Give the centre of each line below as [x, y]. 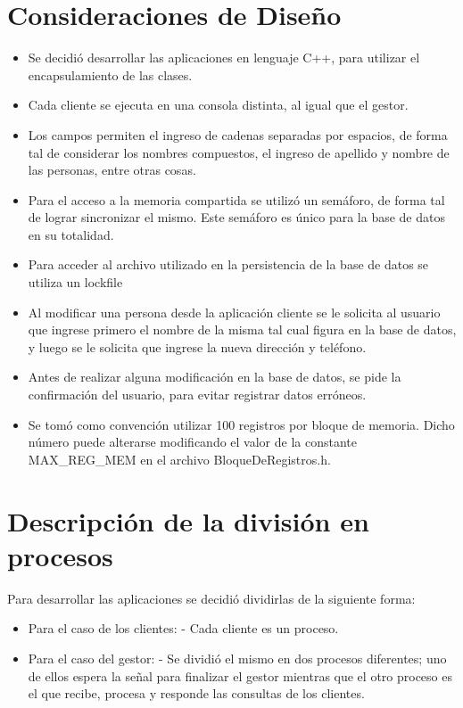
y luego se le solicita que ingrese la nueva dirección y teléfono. [197, 346]
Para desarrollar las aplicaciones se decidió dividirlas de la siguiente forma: [211, 598]
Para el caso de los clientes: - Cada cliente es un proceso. [183, 628]
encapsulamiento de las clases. [110, 74]
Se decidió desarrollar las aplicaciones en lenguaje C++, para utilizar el [224, 58]
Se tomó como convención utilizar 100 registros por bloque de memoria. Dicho [241, 424]
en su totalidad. [71, 234]
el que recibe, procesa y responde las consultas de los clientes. [196, 693]
